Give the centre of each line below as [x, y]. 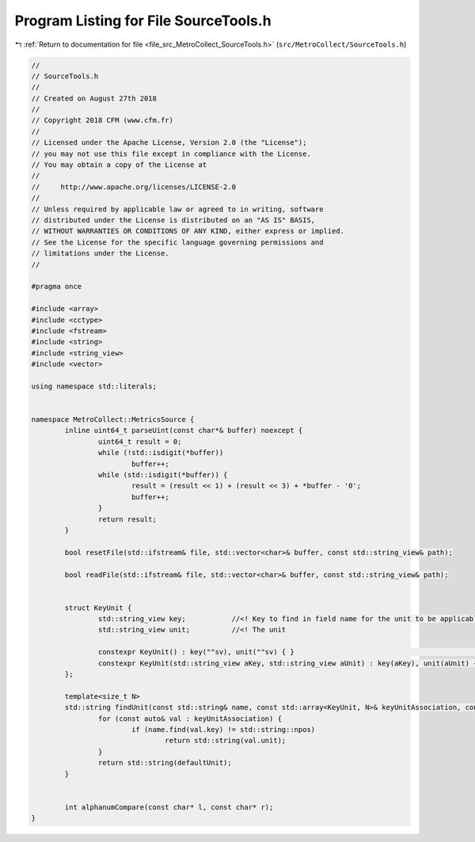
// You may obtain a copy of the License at [119, 165]
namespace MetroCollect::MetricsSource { [113, 420]
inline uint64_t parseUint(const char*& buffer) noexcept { [184, 430]
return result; [127, 519]
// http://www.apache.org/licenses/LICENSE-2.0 [134, 187]
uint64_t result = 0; [140, 442]
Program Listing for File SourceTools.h [143, 21]
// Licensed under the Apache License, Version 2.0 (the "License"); [169, 143]
